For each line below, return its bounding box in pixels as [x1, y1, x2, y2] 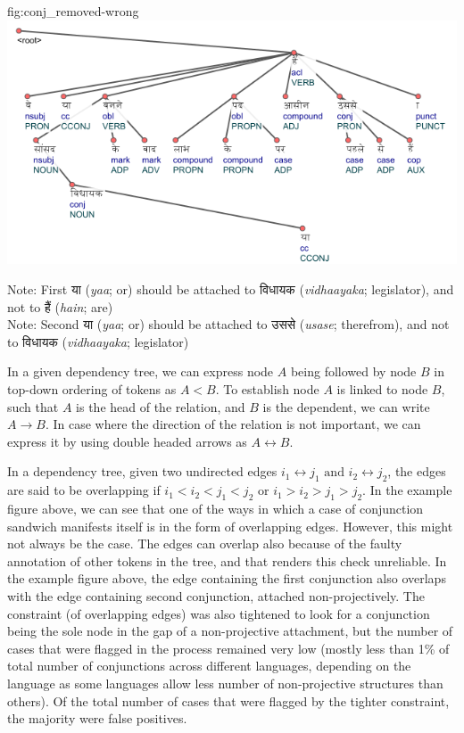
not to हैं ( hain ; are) [7, 297, 113, 316]
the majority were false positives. [7, 709, 187, 728]
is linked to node [336, 380, 428, 399]
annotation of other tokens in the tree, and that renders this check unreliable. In [7, 551, 447, 570]
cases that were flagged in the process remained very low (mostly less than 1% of [7, 638, 450, 657]
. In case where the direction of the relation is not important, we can [45, 415, 421, 433]
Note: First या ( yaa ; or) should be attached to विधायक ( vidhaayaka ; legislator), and [7, 280, 454, 299]
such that [7, 397, 59, 416]
